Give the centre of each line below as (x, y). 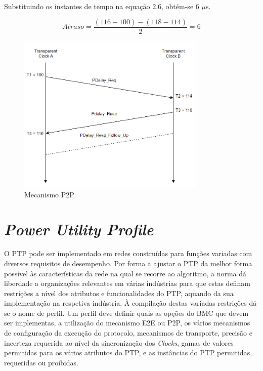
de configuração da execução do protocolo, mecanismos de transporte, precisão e (128, 333)
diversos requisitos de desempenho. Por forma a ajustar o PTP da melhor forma (128, 263)
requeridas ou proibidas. (41, 362)
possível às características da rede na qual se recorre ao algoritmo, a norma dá (125, 273)
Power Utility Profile (79, 229)
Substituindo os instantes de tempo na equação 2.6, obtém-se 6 (102, 6)
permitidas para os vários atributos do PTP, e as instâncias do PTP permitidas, (128, 353)
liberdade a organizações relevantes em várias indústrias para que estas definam (127, 283)
